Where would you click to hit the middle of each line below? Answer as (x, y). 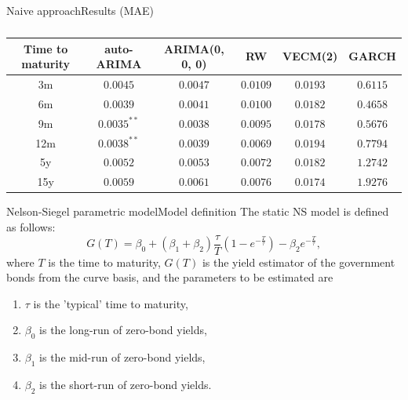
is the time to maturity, (104, 262)
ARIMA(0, (194, 48)
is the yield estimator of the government (299, 262)
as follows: (31, 226)
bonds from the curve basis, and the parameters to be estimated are (170, 277)
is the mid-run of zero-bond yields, (122, 357)
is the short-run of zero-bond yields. (126, 384)
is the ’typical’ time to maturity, (111, 303)
